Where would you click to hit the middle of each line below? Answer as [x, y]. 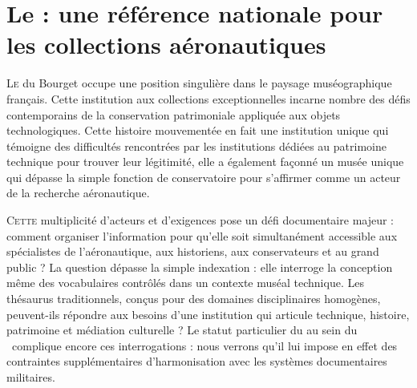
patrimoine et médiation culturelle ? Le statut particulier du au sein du [182, 330]
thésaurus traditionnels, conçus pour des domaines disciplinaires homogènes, [194, 299]
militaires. [31, 377]
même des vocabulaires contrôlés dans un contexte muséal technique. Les [185, 283]
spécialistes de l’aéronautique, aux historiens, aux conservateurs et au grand [193, 251]
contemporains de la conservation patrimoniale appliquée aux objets [174, 114]
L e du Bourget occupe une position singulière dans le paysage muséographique [199, 83]
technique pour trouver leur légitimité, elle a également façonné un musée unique [205, 162]
